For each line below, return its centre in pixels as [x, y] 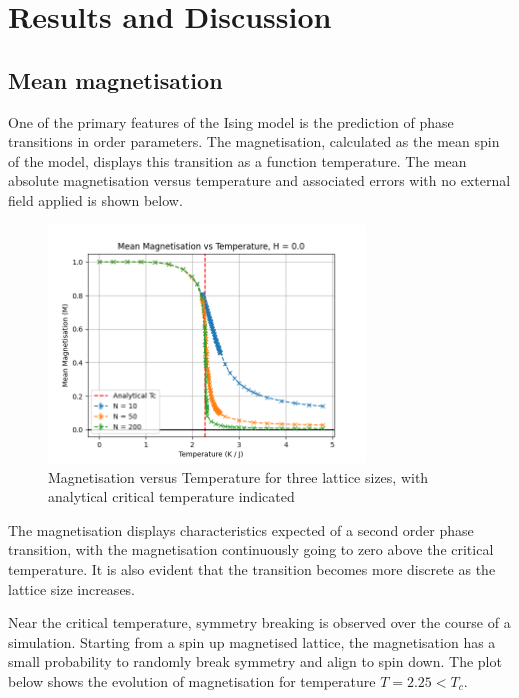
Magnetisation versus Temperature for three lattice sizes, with [238, 476]
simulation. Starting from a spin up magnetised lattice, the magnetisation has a [252, 641]
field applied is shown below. [95, 199]
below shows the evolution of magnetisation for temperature [192, 680]
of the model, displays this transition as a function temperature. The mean [237, 160]
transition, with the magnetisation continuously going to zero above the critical [251, 549]
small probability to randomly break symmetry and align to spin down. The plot [255, 661]
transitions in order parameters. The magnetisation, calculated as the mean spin [254, 141]
